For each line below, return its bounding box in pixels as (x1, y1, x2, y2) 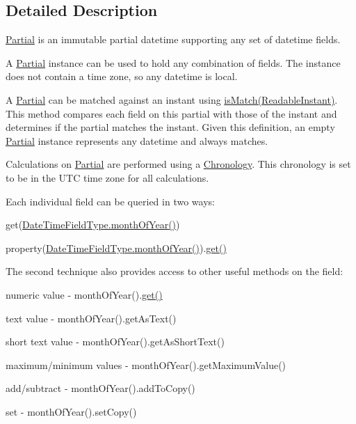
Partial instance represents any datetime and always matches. (6, 133, 268, 148)
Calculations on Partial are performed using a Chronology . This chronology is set (6, 157, 351, 171)
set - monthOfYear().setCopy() (6, 404, 137, 418)
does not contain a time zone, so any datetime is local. (6, 69, 238, 84)
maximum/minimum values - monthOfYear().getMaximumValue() (6, 357, 286, 372)
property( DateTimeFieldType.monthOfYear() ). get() (6, 240, 227, 255)
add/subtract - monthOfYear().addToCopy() (6, 381, 195, 395)
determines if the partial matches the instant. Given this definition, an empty (6, 120, 335, 134)
